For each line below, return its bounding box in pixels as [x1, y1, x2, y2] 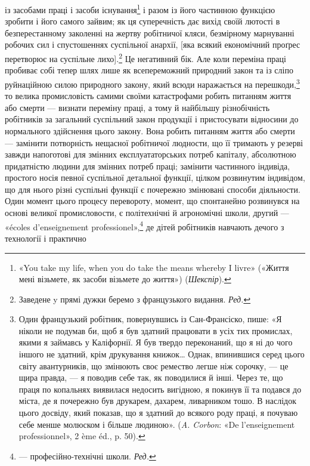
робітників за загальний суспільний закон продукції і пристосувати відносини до [5, 113, 299, 125]
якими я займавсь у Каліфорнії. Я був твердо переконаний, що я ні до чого [18, 336, 293, 348]
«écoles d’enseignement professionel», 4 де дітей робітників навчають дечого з [5, 218, 284, 233]
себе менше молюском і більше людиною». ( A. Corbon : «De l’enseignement [18, 418, 295, 430]
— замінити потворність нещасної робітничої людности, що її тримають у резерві [5, 136, 303, 149]
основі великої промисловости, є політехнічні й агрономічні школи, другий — [5, 206, 289, 219]
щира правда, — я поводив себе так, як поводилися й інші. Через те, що [18, 371, 283, 384]
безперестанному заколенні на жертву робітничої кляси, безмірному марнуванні [5, 26, 294, 39]
